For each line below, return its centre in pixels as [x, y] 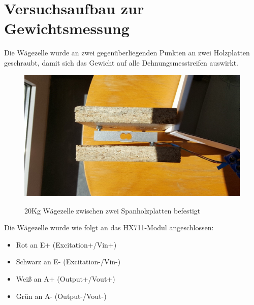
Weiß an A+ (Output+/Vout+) [66, 278]
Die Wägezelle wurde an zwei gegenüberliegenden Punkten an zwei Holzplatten [127, 53]
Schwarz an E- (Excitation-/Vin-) [68, 262]
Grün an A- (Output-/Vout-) [61, 296]
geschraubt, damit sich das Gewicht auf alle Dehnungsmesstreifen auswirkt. [121, 62]
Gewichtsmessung [67, 28]
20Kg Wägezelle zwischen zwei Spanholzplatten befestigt [113, 210]
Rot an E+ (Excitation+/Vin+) [66, 244]
